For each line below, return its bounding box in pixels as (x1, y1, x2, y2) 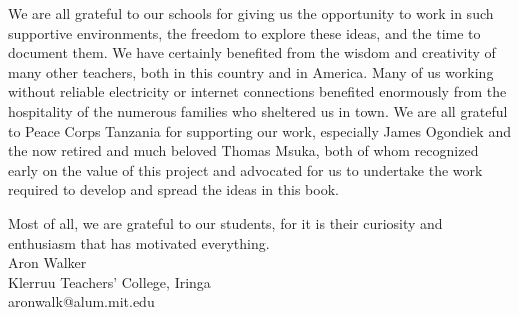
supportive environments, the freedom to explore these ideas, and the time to (8, 22, 481, 43)
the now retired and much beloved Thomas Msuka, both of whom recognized (8, 140, 479, 161)
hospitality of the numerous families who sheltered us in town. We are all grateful (8, 100, 508, 121)
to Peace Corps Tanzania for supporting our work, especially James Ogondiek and (8, 120, 511, 141)
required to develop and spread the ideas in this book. (8, 179, 339, 200)
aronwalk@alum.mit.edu (8, 291, 155, 312)
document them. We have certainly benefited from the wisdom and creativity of (8, 42, 496, 63)
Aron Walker (8, 252, 87, 273)
